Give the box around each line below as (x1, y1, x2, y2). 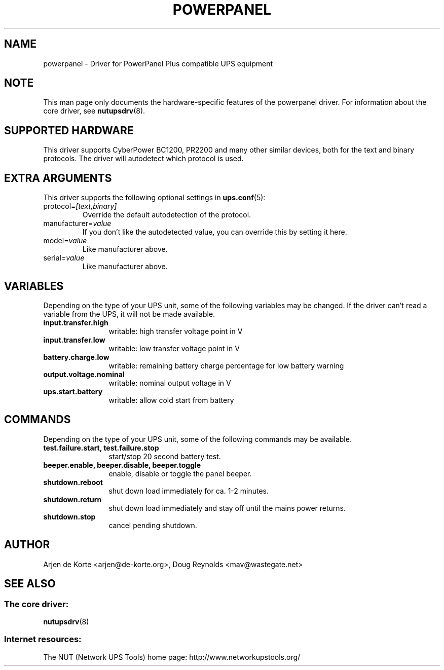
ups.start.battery (43, 387, 103, 396)
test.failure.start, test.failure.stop (43, 443, 159, 452)
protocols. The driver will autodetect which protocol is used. (43, 154, 244, 163)
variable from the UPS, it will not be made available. (43, 309, 215, 318)
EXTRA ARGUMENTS (4, 171, 112, 184)
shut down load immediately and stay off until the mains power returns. (108, 503, 346, 512)
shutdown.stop (43, 512, 96, 521)
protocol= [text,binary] (43, 202, 117, 211)
